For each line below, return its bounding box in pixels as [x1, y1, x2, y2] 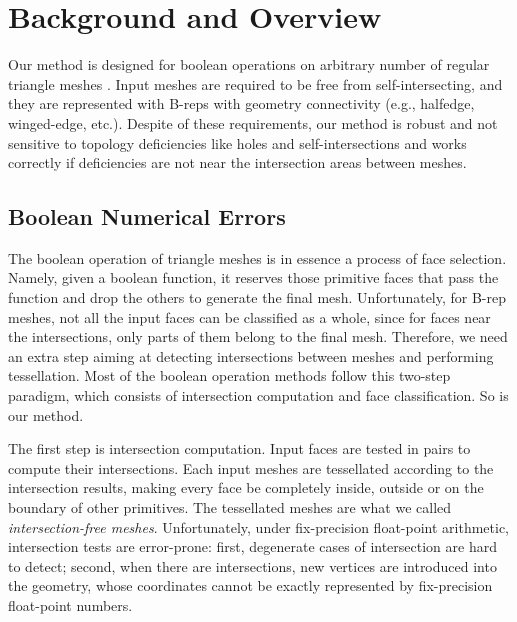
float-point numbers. [8, 594, 133, 615]
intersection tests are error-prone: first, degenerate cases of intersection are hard [8, 536, 497, 557]
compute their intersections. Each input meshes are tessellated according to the [8, 457, 494, 478]
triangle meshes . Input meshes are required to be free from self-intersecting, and [8, 73, 503, 94]
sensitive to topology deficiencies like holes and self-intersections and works [8, 132, 467, 153]
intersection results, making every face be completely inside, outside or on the [8, 477, 484, 498]
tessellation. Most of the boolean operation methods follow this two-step [8, 365, 451, 386]
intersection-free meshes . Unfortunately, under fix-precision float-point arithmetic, [8, 516, 510, 537]
